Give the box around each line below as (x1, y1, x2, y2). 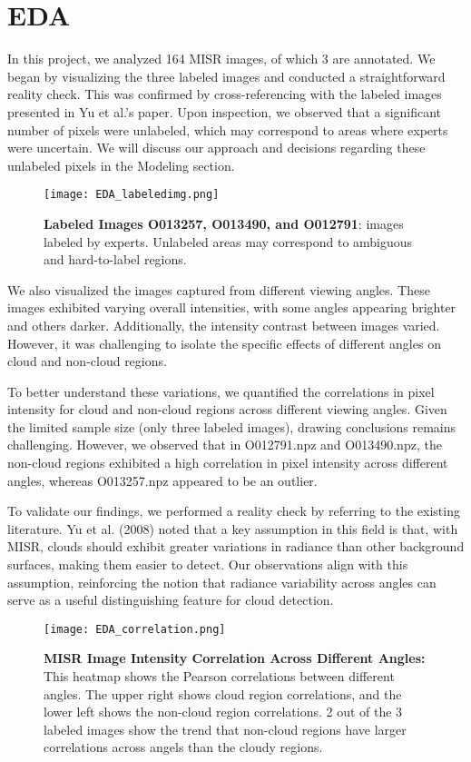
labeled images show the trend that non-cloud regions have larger (44, 719, 407, 738)
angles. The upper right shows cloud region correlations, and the (44, 684, 402, 703)
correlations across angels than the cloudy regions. (44, 737, 323, 757)
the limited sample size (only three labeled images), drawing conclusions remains (7, 417, 456, 436)
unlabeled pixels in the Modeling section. (7, 155, 235, 174)
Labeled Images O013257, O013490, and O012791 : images (44, 213, 404, 233)
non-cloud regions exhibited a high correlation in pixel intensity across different (7, 453, 448, 472)
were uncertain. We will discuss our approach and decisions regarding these (7, 138, 426, 157)
